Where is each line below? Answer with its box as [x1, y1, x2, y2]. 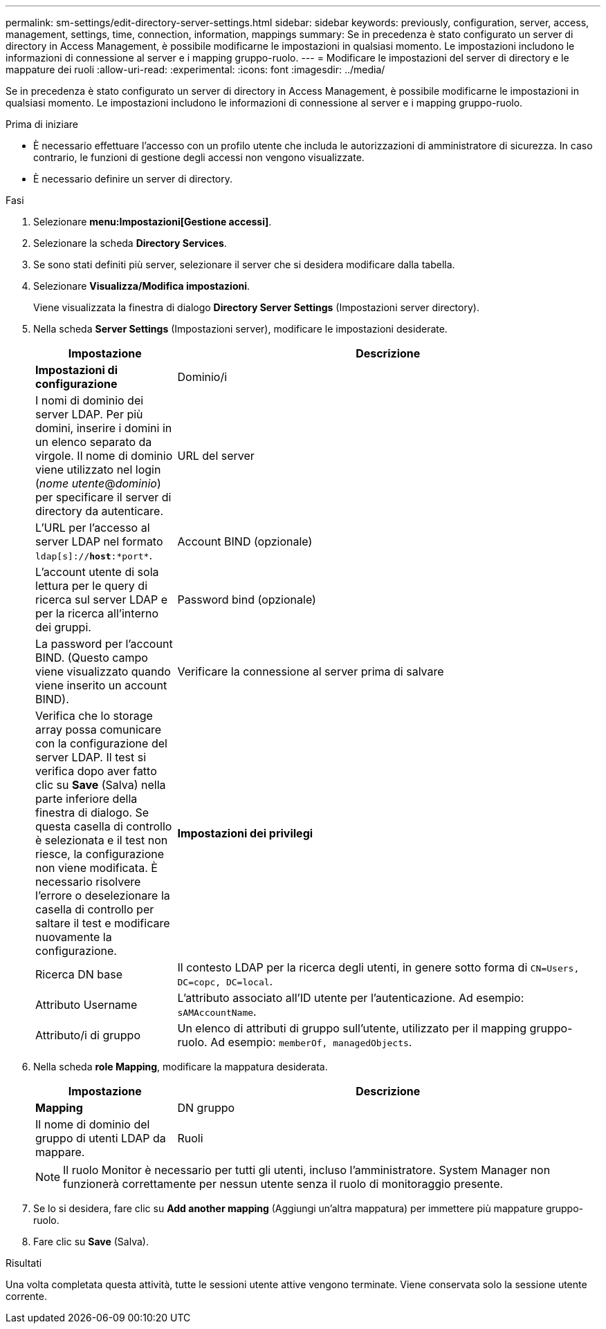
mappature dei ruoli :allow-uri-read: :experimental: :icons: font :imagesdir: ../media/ [6, 64, 385, 75]
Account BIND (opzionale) [177, 535, 313, 548]
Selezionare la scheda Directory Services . [33, 237, 227, 249]
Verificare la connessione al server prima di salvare [177, 664, 444, 678]
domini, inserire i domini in [35, 421, 172, 435]
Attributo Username [35, 998, 138, 1012]
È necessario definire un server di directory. [33, 173, 232, 185]
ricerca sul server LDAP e [35, 593, 168, 606]
